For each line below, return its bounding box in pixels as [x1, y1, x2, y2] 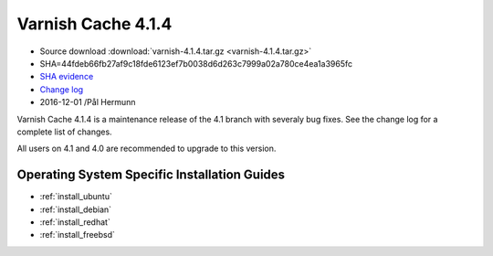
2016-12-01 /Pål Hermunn [39, 97, 136, 108]
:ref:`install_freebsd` [39, 229, 116, 240]
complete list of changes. [16, 126, 113, 137]
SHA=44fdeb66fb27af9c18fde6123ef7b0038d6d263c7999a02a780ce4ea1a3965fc [39, 58, 353, 69]
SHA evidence [39, 71, 94, 82]
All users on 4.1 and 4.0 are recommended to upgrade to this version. [16, 143, 277, 155]
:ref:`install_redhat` [39, 216, 111, 228]
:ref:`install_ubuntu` [39, 191, 113, 202]
